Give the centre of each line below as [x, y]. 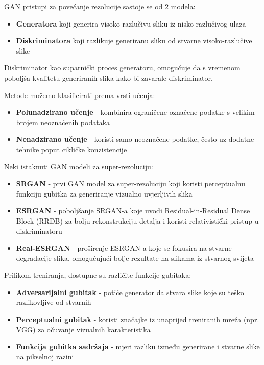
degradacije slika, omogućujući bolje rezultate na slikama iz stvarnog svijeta [135, 258]
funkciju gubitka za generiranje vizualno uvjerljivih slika [104, 193]
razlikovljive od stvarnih [54, 302]
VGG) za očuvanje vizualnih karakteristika [83, 329]
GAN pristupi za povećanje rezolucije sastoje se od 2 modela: [100, 6]
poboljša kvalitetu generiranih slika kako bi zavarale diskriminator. [109, 77]
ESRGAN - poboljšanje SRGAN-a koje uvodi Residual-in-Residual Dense [133, 211]
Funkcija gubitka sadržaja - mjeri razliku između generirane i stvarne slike [138, 346]
